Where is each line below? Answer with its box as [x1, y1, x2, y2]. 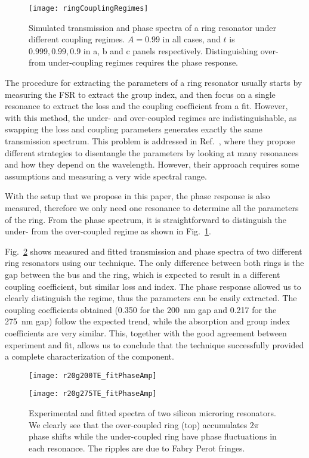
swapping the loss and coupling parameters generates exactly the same [5, 123, 262, 135]
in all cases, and [162, 33, 221, 45]
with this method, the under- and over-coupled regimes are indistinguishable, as [5, 111, 297, 123]
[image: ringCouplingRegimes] [29, 4, 149, 13]
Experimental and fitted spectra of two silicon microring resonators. [29, 407, 276, 419]
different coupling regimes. [29, 33, 125, 45]
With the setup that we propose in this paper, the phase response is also [5, 190, 270, 202]
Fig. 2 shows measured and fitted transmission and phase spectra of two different [5, 245, 302, 257]
